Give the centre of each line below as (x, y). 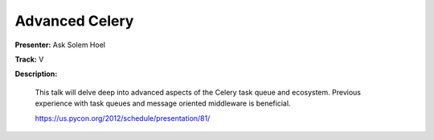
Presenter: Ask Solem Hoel (60, 45)
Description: (36, 74)
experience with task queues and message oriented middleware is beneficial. (163, 103)
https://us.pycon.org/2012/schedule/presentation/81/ (123, 118)
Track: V (29, 59)
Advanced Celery (74, 21)
